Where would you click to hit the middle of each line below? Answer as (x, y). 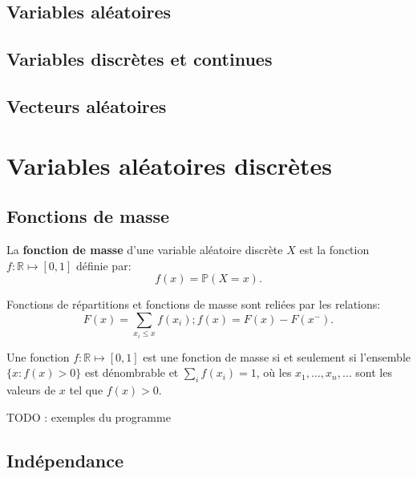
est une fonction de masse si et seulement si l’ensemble (277, 356)
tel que (86, 390)
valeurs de (31, 390)
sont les (374, 372)
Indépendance (65, 460)
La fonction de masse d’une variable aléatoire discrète (145, 249)
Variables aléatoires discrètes (170, 165)
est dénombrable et (132, 372)
